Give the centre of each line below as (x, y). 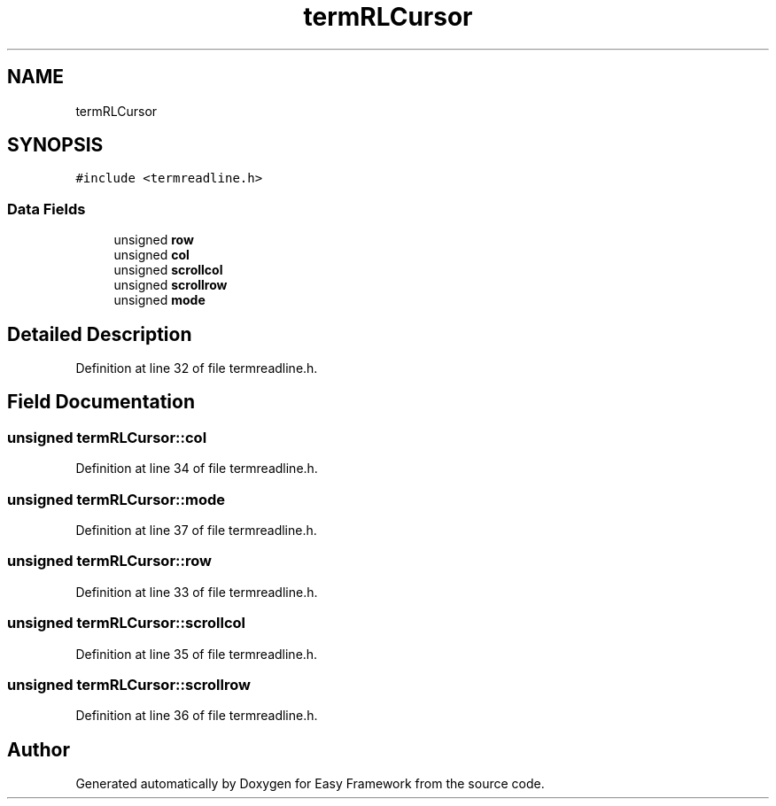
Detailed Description (100, 334)
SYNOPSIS (55, 145)
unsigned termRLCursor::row (109, 561)
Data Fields (47, 209)
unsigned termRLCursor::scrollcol (127, 623)
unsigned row (154, 240)
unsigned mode (159, 300)
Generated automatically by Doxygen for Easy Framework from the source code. (310, 784)
